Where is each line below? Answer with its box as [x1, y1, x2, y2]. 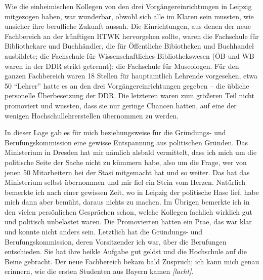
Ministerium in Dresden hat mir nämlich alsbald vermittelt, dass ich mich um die [5, 147, 257, 157]
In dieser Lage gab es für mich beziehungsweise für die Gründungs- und [5, 127, 226, 138]
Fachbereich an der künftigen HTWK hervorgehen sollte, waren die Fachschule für [5, 30, 259, 41]
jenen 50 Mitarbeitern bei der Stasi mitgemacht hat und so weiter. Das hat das [5, 167, 250, 177]
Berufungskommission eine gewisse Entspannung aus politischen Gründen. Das [5, 137, 248, 147]
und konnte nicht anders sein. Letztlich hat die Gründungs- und [5, 226, 203, 237]
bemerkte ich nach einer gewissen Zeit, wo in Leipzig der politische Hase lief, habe [5, 186, 259, 197]
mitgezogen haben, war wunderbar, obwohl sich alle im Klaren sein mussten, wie [5, 11, 254, 21]
